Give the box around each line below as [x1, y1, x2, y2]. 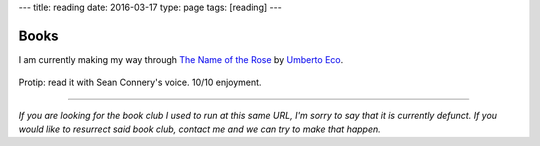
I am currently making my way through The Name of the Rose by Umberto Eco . [18, 53, 344, 65]
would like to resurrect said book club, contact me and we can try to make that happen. [18, 123, 382, 135]
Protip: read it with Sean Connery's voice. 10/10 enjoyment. [18, 76, 262, 89]
